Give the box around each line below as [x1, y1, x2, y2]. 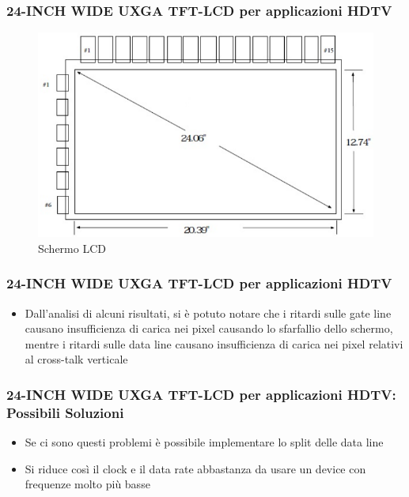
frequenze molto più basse [25, 476, 150, 492]
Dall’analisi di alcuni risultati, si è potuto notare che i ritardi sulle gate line [25, 304, 392, 321]
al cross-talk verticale [25, 351, 128, 367]
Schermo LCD [38, 239, 106, 256]
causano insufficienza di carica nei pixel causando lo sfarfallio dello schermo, [25, 320, 393, 337]
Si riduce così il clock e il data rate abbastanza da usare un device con [25, 460, 366, 476]
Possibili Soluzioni [6, 402, 124, 422]
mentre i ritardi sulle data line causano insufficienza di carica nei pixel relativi [25, 335, 403, 352]
